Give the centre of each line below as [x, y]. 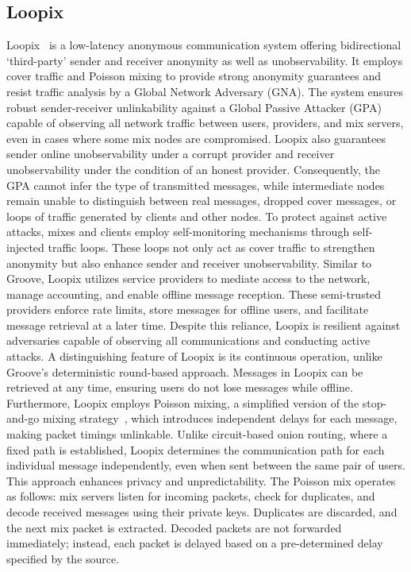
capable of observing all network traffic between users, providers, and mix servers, [205, 123]
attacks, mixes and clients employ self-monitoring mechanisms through [178, 232]
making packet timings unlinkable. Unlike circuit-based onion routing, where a [197, 434]
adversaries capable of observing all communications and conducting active [188, 340]
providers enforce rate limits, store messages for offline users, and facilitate [188, 309]
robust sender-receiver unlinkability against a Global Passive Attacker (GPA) [194, 107]
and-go [23, 418]
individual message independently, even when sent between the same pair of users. [206, 465]
